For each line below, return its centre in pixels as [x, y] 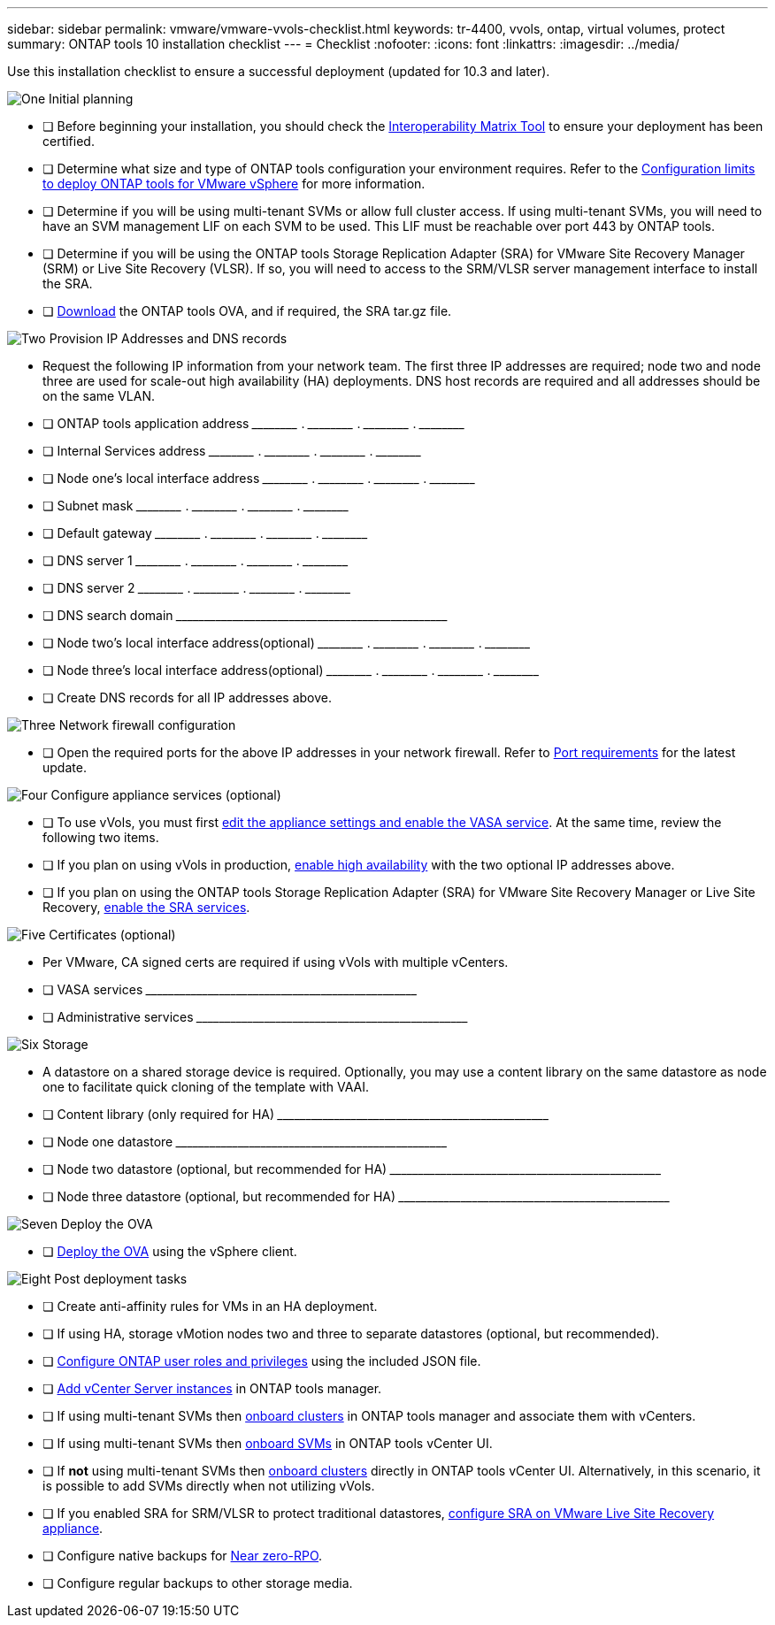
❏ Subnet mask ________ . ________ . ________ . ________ [196, 506]
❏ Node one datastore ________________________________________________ [245, 1142]
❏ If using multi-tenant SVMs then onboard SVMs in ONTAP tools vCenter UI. [268, 1443]
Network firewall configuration [147, 725]
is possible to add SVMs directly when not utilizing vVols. [209, 1486]
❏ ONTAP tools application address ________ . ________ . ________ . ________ [254, 423]
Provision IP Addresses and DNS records [168, 338]
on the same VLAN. [99, 396]
